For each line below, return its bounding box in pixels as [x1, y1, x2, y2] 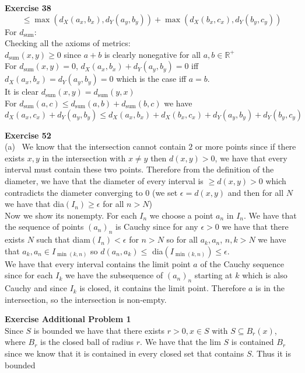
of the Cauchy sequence [200, 257, 284, 270]
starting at [194, 269, 233, 281]
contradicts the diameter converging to [5, 186, 143, 198]
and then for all [227, 186, 284, 198]
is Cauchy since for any [115, 220, 198, 233]
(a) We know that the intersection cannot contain [5, 140, 186, 153]
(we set [152, 186, 178, 198]
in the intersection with [42, 151, 126, 164]
